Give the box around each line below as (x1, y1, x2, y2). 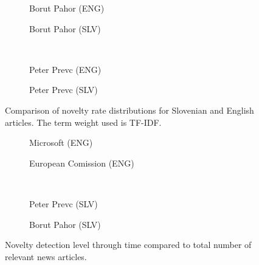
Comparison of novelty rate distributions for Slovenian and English (5, 103, 254, 116)
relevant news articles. (5, 250, 87, 263)
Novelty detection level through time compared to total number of (5, 238, 252, 251)
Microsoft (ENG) (29, 136, 93, 149)
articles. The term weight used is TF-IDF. (5, 115, 162, 128)
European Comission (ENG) (29, 156, 134, 169)
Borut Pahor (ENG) (29, 2, 105, 14)
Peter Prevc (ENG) (29, 63, 102, 75)
